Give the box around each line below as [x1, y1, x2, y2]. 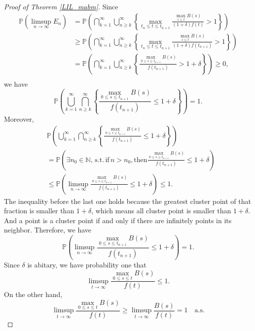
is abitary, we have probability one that [27, 260, 146, 270]
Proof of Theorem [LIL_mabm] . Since [4, 1, 118, 11]
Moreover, [4, 114, 34, 124]
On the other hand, [4, 289, 63, 299]
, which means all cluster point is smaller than [91, 205, 231, 216]
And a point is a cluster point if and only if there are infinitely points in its [4, 215, 232, 225]
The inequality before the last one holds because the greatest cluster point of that [4, 196, 251, 206]
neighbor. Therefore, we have [4, 225, 92, 235]
